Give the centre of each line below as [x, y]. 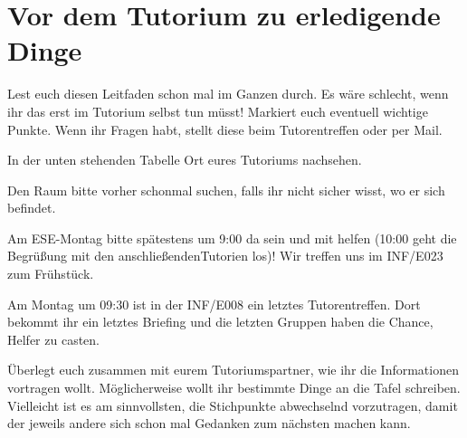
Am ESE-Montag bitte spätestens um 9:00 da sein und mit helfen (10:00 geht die [232, 238]
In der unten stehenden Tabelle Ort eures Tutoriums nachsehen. [185, 160]
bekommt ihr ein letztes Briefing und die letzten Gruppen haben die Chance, [220, 322]
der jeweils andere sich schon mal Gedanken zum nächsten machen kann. [209, 423]
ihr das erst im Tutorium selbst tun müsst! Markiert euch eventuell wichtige [218, 111]
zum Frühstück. [51, 274]
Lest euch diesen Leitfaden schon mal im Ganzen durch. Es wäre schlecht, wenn [228, 94]
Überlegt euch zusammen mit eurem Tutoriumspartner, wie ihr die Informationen [233, 370]
